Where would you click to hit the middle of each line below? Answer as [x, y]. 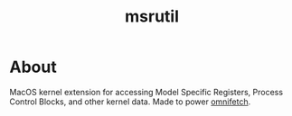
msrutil [152, 17]
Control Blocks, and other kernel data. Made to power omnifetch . [130, 102]
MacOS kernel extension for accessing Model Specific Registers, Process [146, 92]
